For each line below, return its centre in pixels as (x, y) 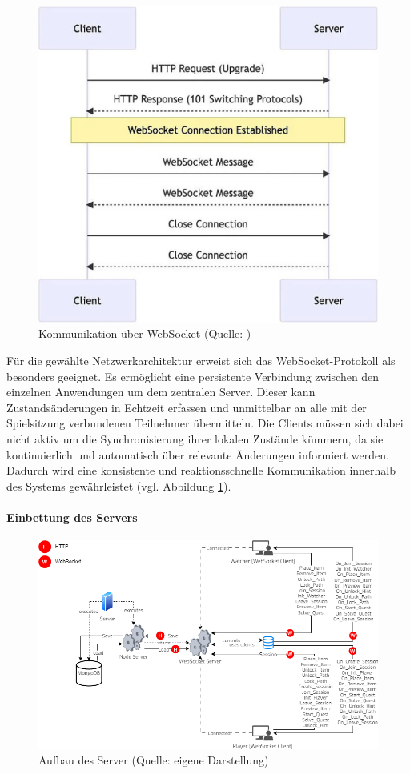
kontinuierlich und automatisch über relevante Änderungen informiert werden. (198, 454)
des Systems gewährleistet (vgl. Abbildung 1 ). (119, 485)
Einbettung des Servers (72, 517)
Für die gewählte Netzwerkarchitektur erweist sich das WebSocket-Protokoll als (201, 361)
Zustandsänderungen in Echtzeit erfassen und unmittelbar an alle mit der (187, 407)
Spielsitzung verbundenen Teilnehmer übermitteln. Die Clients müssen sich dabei (205, 423)
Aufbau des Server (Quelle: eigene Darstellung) (154, 760)
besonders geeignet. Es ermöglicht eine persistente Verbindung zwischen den (193, 376)
